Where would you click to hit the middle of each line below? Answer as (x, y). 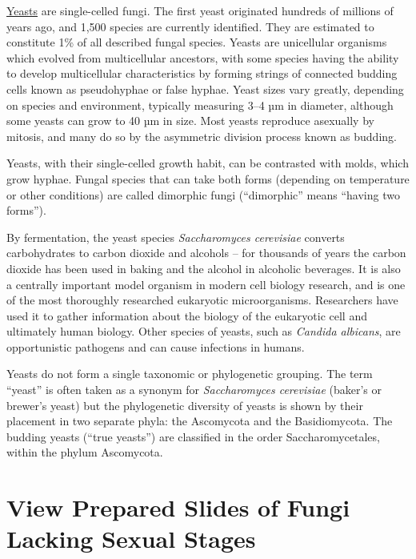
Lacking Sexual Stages (131, 539)
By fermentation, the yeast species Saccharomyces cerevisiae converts (176, 237)
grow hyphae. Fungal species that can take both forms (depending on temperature (208, 178)
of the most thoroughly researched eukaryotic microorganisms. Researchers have (202, 300)
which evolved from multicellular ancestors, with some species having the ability (203, 57)
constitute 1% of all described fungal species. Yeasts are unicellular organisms (197, 42)
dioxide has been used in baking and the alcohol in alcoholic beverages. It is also (204, 268)
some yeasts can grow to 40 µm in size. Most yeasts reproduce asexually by (190, 121)
